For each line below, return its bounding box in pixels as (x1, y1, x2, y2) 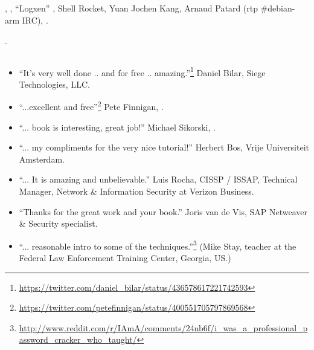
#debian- (260, 2, 295, 15)
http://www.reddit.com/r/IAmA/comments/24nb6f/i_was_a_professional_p (19, 321, 308, 334)
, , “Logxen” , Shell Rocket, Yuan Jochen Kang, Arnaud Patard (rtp (5, 2, 258, 15)
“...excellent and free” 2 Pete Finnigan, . (19, 99, 164, 113)
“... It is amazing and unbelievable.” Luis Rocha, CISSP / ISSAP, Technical (19, 173, 298, 186)
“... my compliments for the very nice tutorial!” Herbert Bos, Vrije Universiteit (19, 141, 309, 154)
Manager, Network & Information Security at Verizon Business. (19, 185, 254, 198)
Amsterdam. (19, 152, 65, 165)
